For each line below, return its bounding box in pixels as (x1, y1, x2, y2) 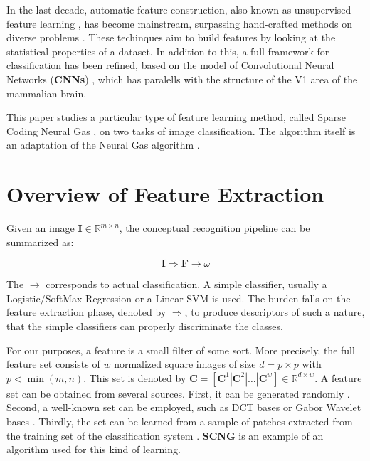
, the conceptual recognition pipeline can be (119, 221, 310, 235)
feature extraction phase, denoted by (6, 304, 166, 319)
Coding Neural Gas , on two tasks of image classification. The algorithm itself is (6, 123, 356, 138)
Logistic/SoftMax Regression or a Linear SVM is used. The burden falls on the (6, 290, 351, 305)
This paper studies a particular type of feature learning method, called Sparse (6, 110, 346, 124)
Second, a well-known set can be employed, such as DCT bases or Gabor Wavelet (6, 400, 361, 415)
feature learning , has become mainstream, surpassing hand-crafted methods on (6, 16, 353, 31)
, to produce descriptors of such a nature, (184, 304, 365, 319)
